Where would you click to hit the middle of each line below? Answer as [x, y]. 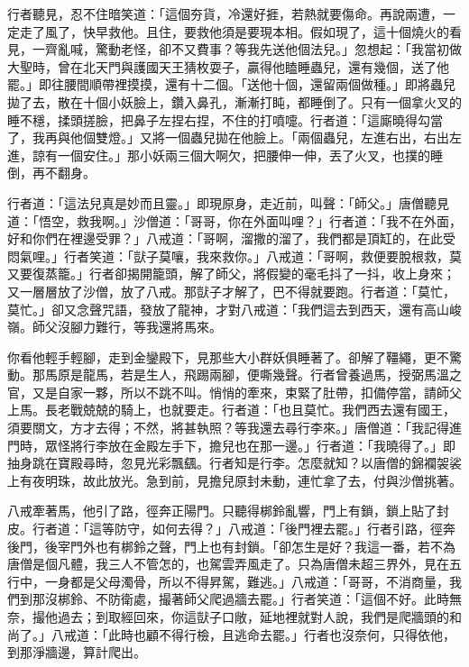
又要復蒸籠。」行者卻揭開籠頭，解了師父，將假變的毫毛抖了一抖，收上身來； [231, 274]
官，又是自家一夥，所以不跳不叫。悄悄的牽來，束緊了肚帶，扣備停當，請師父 [234, 392]
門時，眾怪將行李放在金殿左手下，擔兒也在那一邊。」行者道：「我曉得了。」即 [231, 445]
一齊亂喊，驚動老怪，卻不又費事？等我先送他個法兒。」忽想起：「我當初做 [247, 49]
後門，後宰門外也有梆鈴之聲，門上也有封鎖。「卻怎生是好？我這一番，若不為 [231, 546]
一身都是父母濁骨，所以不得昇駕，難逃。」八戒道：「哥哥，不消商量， [247, 581]
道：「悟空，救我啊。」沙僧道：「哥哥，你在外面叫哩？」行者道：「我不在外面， [234, 220]
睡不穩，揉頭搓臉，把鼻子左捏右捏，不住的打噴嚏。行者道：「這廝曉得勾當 [225, 119]
